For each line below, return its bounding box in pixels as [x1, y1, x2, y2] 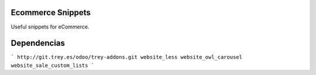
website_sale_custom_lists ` [11, 62, 95, 69]
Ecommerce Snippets [11, 8, 91, 17]
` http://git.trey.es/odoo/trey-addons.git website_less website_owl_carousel [11, 54, 243, 60]
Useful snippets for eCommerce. [11, 23, 90, 30]
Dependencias [11, 38, 66, 48]
